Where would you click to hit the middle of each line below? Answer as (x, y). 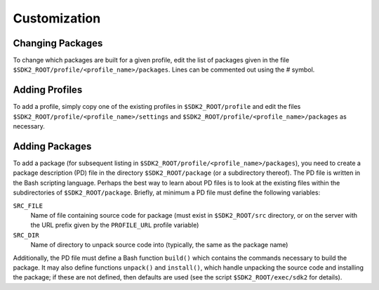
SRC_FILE (28, 206)
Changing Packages (58, 43)
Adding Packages (52, 146)
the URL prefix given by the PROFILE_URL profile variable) (115, 225)
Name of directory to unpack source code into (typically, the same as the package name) (159, 245)
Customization (57, 18)
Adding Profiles (48, 90)
